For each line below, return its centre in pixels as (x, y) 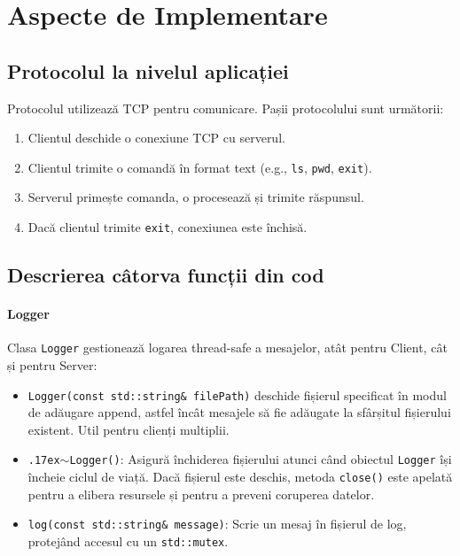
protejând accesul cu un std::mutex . (128, 541)
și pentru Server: (52, 364)
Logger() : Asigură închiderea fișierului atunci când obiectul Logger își (261, 459)
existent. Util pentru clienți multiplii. (129, 429)
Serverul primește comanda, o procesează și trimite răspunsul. (196, 197)
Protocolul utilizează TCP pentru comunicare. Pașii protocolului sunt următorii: (226, 108)
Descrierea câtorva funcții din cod (166, 275)
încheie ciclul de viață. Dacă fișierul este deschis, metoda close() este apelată (240, 476)
